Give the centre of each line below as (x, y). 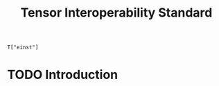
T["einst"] (23, 48)
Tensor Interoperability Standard (116, 13)
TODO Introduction (63, 75)
